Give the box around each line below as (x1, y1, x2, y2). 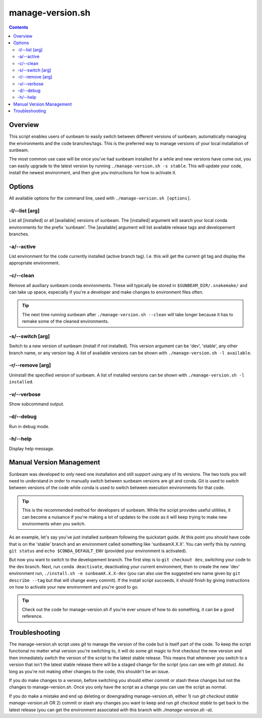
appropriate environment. (9, 260, 60, 266)
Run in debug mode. (9, 423, 49, 429)
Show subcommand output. (9, 401, 65, 407)
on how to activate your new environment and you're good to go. (9, 584, 139, 590)
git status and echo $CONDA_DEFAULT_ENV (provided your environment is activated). (9, 548, 187, 554)
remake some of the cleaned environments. (22, 319, 109, 324)
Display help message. (9, 446, 54, 451)
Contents (9, 24, 29, 30)
